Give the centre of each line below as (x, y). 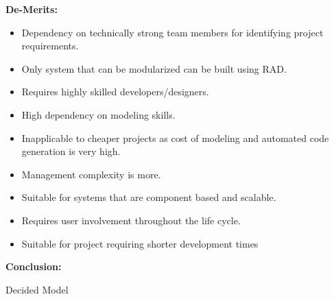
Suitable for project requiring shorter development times (140, 243)
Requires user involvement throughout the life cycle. (131, 220)
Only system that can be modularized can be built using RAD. (154, 68)
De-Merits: (32, 9)
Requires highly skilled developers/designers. (115, 92)
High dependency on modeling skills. (98, 114)
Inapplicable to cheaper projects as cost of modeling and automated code (175, 137)
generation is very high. (71, 151)
